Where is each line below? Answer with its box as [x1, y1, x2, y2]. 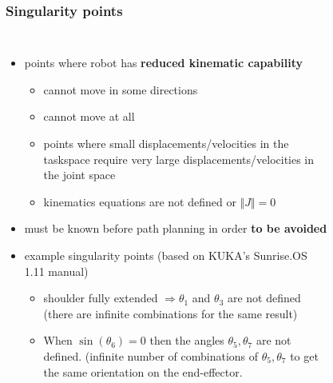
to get [290, 347, 319, 364]
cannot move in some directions [43, 81, 198, 98]
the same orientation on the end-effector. [43, 363, 243, 380]
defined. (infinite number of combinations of [43, 347, 259, 364]
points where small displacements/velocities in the [43, 135, 289, 151]
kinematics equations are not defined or [43, 193, 236, 209]
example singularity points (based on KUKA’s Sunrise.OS [24, 246, 307, 263]
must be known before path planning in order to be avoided [24, 220, 327, 237]
